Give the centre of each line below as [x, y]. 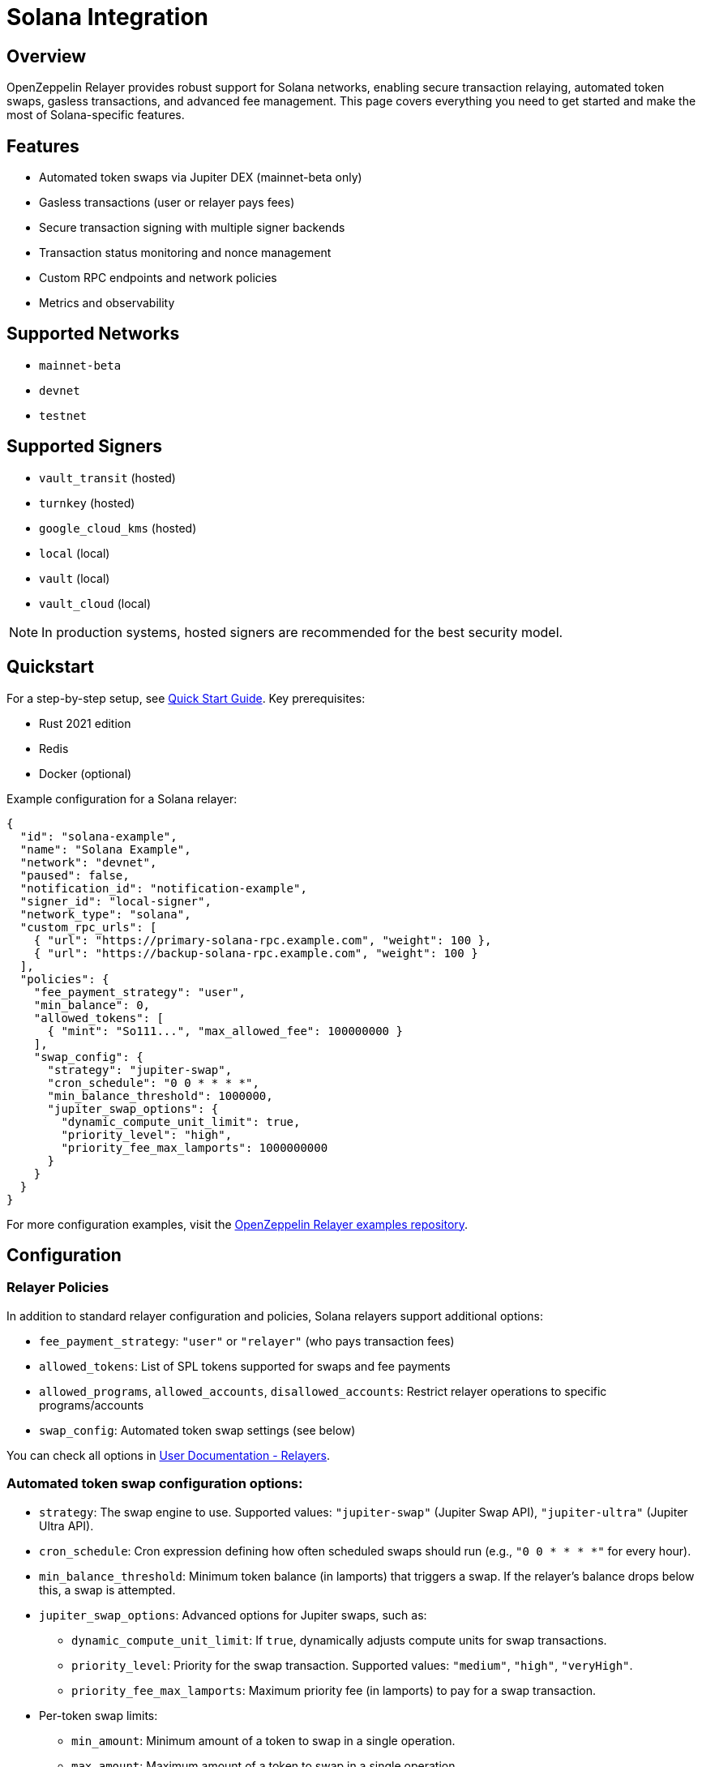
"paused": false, [75, 875]
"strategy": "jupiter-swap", [140, 1070]
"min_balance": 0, [92, 1005]
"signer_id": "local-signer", [116, 901]
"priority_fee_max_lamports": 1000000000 [195, 1147]
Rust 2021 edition [85, 723]
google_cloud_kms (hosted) [118, 528]
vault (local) [75, 578]
